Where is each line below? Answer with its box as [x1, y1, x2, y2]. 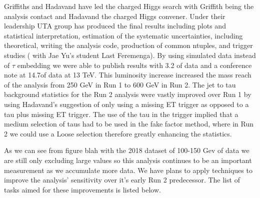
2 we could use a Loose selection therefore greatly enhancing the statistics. [4, 128, 232, 138]
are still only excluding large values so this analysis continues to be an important [4, 154, 252, 165]
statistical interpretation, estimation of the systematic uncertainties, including [4, 30, 243, 40]
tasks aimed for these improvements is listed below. [4, 184, 161, 194]
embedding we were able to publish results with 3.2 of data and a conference [17, 59, 252, 70]
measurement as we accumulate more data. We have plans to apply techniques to [4, 164, 252, 175]
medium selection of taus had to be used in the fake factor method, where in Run [4, 118, 254, 129]
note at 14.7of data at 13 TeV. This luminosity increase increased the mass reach [4, 69, 251, 80]
